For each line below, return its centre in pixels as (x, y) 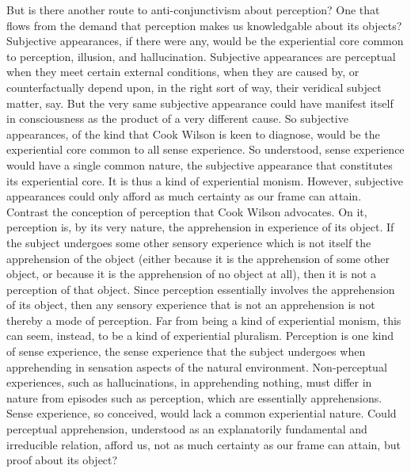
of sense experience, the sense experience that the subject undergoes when (186, 351)
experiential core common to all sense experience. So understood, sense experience (205, 149)
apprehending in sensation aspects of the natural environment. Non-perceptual (197, 366)
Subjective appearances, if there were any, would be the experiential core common (205, 41)
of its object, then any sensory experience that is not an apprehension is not (191, 305)
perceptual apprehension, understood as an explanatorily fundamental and (187, 429)
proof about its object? (62, 460)
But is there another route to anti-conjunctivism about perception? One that (193, 10)
